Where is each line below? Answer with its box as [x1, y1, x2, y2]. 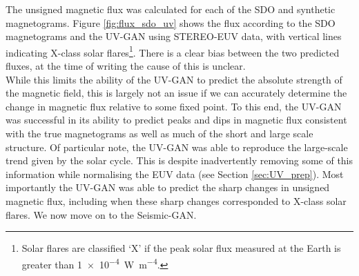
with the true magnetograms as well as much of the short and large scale [6, 126, 313, 140]
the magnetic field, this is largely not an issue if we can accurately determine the [6, 86, 347, 100]
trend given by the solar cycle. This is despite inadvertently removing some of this [6, 153, 353, 168]
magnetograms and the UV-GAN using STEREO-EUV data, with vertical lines [6, 29, 342, 43]
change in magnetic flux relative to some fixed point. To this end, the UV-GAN [6, 99, 342, 113]
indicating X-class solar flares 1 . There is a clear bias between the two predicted [6, 43, 340, 59]
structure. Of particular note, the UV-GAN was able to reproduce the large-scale [6, 139, 348, 154]
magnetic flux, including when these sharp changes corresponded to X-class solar [6, 193, 347, 208]
